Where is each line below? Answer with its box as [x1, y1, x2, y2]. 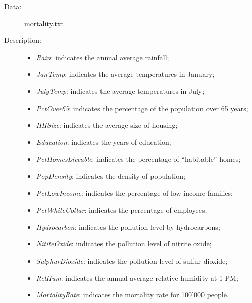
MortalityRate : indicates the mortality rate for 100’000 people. [36, 289, 229, 300]
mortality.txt [24, 18, 64, 28]
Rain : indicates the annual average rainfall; [36, 52, 169, 62]
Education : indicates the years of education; [36, 136, 171, 147]
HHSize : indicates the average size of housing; [36, 120, 178, 130]
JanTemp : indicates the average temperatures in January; [36, 69, 215, 79]
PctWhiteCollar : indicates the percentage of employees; [36, 205, 207, 215]
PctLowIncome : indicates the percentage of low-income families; [36, 187, 233, 198]
